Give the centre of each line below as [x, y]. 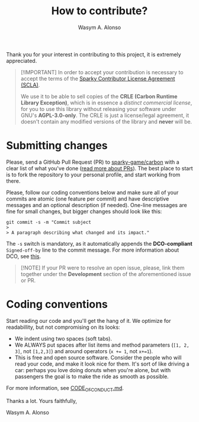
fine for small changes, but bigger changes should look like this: [84, 211]
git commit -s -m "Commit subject [49, 222]
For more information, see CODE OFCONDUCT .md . [65, 388]
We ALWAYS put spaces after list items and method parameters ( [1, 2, [102, 345]
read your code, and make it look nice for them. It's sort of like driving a [102, 364]
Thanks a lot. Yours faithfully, [41, 401]
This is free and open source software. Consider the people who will [98, 357]
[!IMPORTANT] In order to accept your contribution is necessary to [102, 72]
